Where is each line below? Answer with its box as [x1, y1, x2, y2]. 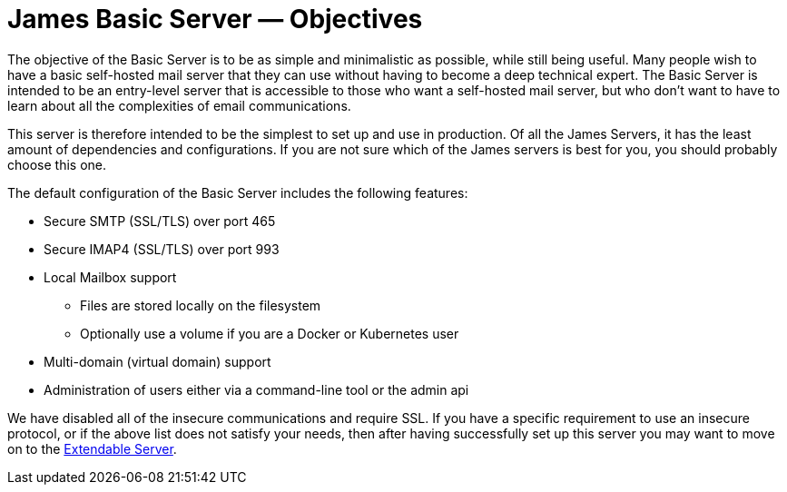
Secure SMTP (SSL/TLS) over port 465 [44, 212, 276, 229]
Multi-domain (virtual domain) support [44, 353, 271, 369]
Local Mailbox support [44, 269, 177, 285]
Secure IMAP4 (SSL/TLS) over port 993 [44, 241, 280, 257]
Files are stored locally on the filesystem [80, 297, 321, 313]
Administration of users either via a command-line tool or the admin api [44, 381, 469, 398]
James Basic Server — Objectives [7, 4, 423, 34]
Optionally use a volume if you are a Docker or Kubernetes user [80, 325, 459, 341]
